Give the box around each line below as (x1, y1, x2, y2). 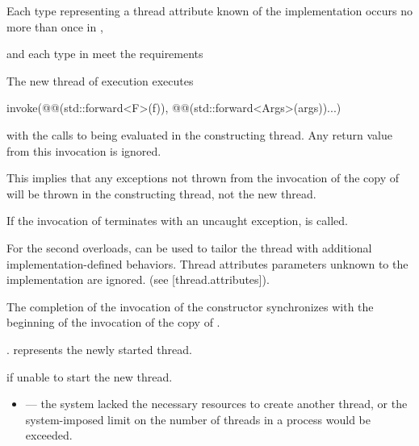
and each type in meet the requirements (6, 45, 203, 62)
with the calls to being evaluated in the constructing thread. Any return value (6, 126, 392, 143)
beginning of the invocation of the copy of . (6, 314, 220, 331)
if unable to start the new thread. (6, 368, 173, 385)
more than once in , (6, 18, 103, 35)
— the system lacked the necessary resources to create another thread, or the (25, 395, 408, 412)
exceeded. (25, 427, 73, 444)
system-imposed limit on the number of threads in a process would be (25, 411, 371, 427)
